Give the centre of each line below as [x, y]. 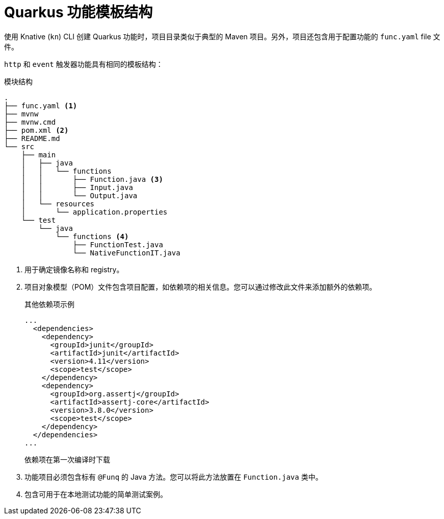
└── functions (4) [92, 236]
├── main [38, 155]
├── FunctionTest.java [118, 244]
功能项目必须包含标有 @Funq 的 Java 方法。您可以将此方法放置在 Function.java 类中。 [174, 477]
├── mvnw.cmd [30, 122]
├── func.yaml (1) [41, 105]
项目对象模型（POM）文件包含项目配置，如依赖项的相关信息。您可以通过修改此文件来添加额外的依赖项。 [201, 287]
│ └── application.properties [94, 212]
